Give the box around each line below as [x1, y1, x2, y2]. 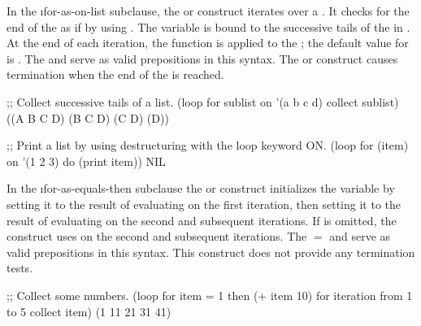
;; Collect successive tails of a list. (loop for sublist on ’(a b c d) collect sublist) [7, 93, 399, 110]
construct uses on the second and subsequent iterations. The [7, 228, 307, 245]
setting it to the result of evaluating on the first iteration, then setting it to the [7, 195, 401, 212]
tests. [7, 259, 33, 276]
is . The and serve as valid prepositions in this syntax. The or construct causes [7, 50, 398, 67]
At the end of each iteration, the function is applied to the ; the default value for [7, 34, 409, 51]
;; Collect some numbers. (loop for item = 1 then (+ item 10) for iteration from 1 [7, 286, 413, 303]
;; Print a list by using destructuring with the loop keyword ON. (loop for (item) [7, 137, 409, 154]
